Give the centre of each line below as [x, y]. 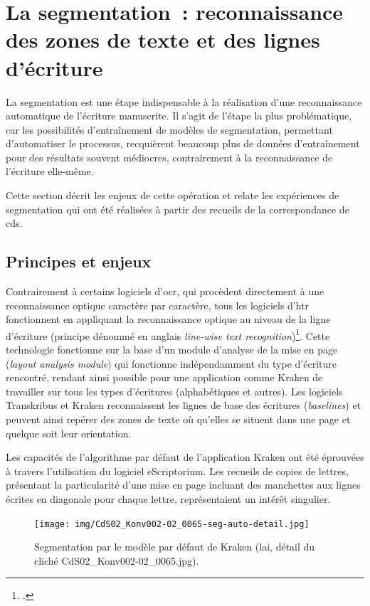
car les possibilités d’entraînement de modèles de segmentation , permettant [169, 129]
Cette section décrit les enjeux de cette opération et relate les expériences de [173, 195]
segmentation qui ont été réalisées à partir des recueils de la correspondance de [178, 209]
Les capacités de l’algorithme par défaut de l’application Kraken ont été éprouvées [185, 457]
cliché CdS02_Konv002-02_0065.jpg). [117, 560]
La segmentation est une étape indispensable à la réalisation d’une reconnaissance [184, 101]
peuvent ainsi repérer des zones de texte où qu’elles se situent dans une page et [178, 419]
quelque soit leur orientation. [69, 433]
